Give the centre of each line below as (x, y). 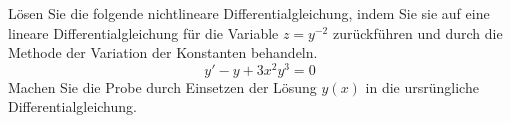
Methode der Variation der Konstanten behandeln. (163, 52)
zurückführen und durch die (417, 32)
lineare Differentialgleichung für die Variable (143, 32)
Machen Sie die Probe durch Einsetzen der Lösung (162, 86)
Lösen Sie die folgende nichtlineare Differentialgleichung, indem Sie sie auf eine (249, 13)
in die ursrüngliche (422, 86)
